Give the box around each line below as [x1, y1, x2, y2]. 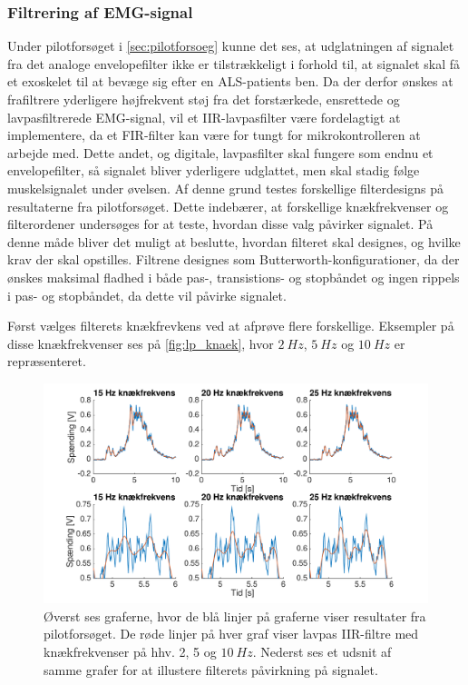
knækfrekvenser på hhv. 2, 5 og [44, 641, 217, 660]
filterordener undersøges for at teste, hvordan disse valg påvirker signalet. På [7, 214, 434, 233]
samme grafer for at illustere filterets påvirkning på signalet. [44, 660, 378, 679]
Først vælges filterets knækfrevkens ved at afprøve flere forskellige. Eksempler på [7, 316, 454, 335]
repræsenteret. [7, 352, 86, 371]
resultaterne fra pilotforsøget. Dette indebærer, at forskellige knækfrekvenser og [7, 196, 449, 215]
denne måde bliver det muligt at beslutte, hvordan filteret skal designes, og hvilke [7, 232, 461, 251]
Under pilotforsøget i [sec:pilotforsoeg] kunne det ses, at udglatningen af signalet [7, 36, 454, 55]
